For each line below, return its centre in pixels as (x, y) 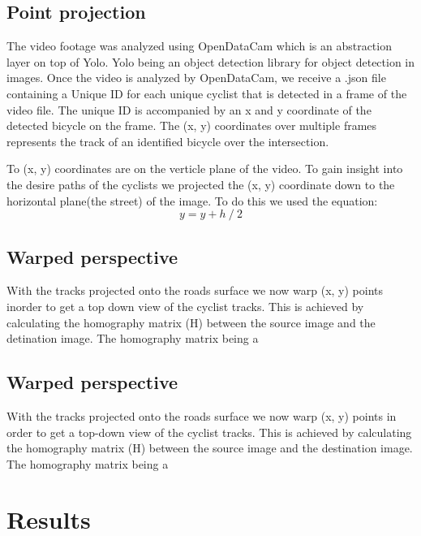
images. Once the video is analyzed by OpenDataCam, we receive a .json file (196, 78)
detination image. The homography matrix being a (133, 338)
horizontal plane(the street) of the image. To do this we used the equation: (192, 200)
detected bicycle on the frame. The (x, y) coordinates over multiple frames (192, 125)
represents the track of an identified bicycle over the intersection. (168, 141)
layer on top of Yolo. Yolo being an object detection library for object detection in (211, 61)
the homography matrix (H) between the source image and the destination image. (210, 448)
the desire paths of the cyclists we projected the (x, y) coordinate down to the (201, 184)
